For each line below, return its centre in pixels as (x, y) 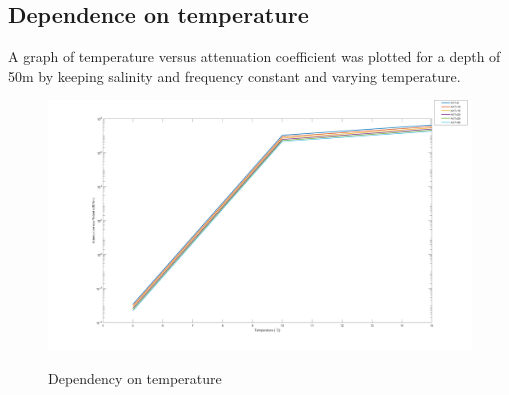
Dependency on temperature (135, 377)
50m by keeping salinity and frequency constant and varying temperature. (234, 75)
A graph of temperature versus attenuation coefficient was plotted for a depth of (254, 56)
